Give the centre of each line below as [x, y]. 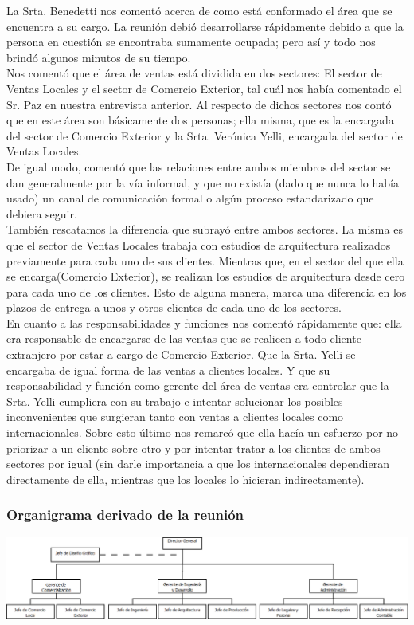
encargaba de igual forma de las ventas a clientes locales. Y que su [168, 369]
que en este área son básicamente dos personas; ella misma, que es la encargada [200, 120]
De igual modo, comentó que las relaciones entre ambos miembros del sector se [199, 166]
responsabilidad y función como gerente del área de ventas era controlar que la [198, 385]
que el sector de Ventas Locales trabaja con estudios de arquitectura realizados [199, 244]
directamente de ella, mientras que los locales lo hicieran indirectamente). [186, 479]
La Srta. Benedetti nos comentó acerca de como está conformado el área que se [199, 10]
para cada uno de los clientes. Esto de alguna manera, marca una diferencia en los [207, 291]
